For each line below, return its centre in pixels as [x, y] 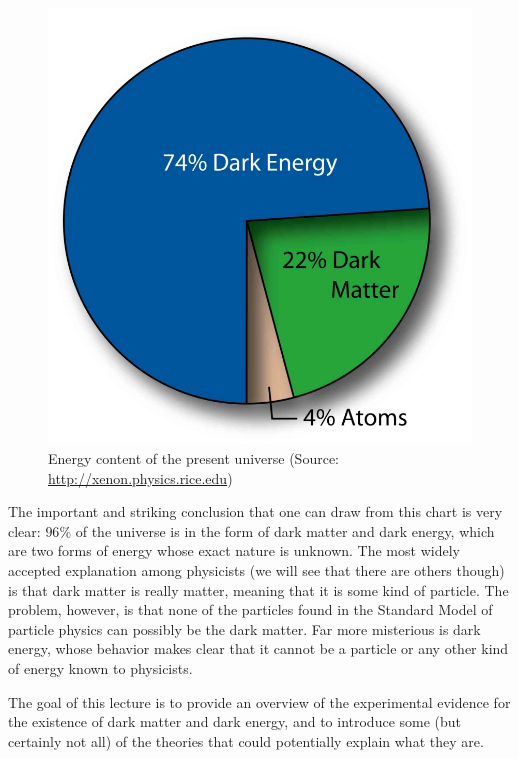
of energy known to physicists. [100, 667]
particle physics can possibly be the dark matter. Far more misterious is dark [244, 628]
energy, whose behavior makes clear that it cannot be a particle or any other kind [258, 648]
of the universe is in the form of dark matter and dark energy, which [285, 530]
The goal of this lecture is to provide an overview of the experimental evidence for [259, 701]
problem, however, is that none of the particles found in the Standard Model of [250, 609]
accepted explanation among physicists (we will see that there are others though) [256, 569]
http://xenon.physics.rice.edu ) [140, 477]
